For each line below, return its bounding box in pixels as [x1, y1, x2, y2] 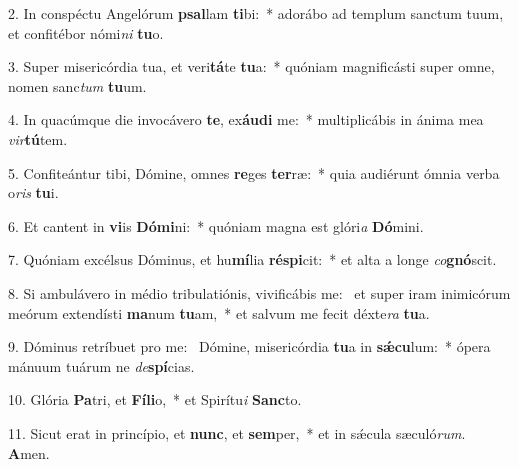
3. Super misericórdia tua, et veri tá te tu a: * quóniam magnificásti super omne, [8, 56, 495, 77]
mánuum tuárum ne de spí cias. [8, 355, 195, 376]
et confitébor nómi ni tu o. [8, 22, 164, 43]
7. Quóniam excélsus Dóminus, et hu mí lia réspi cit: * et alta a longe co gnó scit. [8, 249, 497, 270]
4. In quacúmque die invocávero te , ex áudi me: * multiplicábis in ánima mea [8, 109, 484, 130]
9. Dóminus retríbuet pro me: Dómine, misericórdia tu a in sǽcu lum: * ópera [8, 336, 491, 357]
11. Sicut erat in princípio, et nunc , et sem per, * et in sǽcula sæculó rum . [8, 422, 466, 443]
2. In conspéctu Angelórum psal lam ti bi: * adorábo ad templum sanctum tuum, [8, 3, 504, 23]
